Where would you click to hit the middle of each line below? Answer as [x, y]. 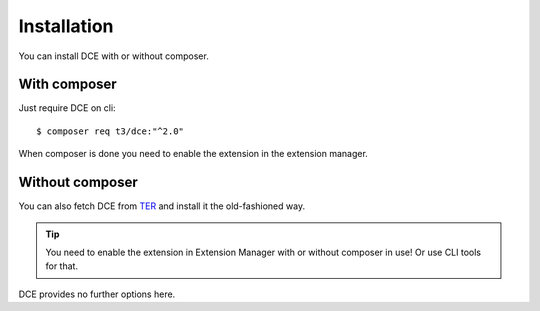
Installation [66, 26]
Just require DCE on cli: [67, 108]
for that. [62, 266]
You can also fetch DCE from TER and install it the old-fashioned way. [161, 206]
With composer [67, 84]
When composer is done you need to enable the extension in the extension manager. [193, 154]
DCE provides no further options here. [97, 294]
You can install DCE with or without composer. [113, 56]
